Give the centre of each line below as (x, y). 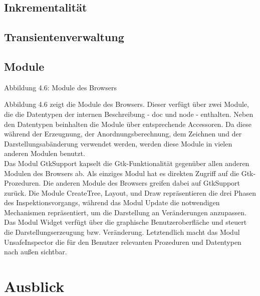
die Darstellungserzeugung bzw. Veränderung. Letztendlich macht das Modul (122, 232)
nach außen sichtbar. (36, 252)
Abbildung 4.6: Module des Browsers (60, 87)
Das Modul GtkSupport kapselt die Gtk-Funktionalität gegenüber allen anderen (127, 163)
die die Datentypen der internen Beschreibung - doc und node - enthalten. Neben (129, 114)
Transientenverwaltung (64, 37)
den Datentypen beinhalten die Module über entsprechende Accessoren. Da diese (128, 124)
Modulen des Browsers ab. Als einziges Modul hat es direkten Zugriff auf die (122, 173)
